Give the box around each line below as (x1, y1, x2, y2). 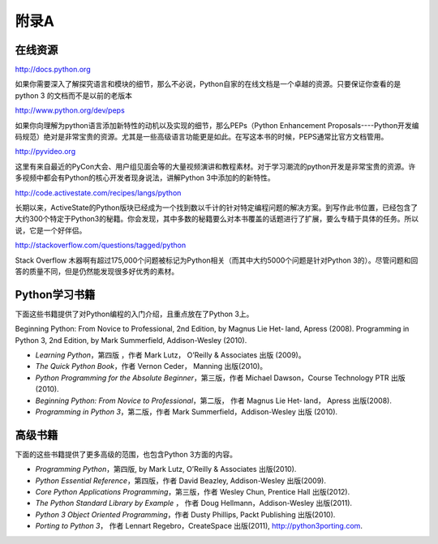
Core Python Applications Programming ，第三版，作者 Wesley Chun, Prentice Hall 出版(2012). (35, 487, 350, 497)
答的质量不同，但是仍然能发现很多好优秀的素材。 (15, 266, 178, 276)
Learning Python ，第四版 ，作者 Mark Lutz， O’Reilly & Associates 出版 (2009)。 (35, 350, 306, 360)
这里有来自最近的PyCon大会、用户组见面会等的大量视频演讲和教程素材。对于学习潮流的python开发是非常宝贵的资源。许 (15, 161, 416, 171)
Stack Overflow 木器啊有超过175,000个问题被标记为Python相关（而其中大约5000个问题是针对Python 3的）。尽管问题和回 (15, 255, 419, 265)
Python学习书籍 (15, 288, 96, 302)
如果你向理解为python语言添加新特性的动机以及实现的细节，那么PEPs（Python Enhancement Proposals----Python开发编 (15, 120, 419, 130)
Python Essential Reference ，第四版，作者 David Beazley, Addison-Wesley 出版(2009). (35, 475, 326, 486)
